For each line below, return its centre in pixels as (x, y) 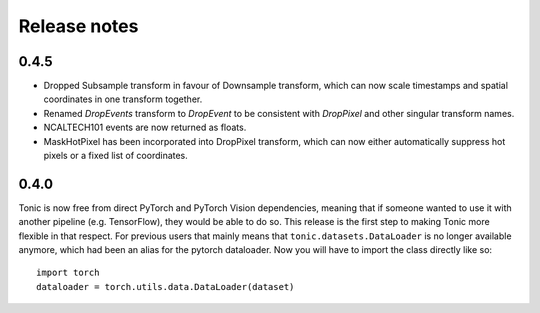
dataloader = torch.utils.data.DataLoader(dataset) (165, 286)
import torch (68, 273)
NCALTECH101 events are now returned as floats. (145, 127)
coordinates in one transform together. (123, 99)
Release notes (78, 26)
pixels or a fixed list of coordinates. (116, 156)
